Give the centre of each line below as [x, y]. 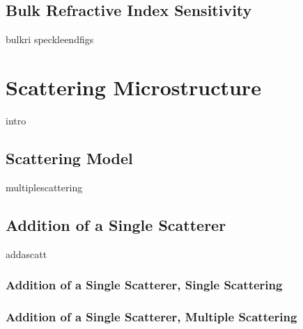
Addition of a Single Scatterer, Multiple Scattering [151, 316]
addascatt [26, 254]
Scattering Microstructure [133, 87]
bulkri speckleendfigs [50, 39]
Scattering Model [69, 158]
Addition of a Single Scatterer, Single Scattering [144, 285]
